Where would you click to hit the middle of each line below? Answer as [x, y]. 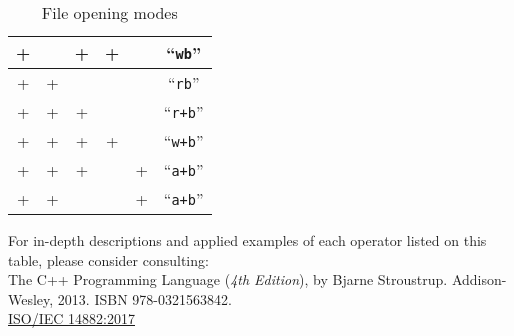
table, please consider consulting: [108, 259]
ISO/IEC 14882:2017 [71, 318]
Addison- [479, 279]
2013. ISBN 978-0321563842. [144, 298]
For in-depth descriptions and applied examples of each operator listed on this [247, 240]
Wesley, [31, 298]
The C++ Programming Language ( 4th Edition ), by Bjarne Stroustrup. [228, 279]
